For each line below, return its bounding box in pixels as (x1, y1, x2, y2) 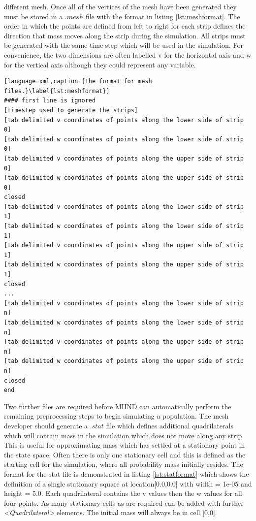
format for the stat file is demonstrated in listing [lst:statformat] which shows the (4, 468, 249, 479)
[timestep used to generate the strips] (4, 106, 138, 114)
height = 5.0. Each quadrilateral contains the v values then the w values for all (4, 488, 242, 498)
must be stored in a (4, 11, 63, 21)
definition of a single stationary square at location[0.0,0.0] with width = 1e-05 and (4, 478, 252, 488)
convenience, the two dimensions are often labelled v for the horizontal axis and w (4, 49, 252, 60)
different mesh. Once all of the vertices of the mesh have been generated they (4, 1, 237, 11)
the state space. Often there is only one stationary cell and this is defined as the (4, 449, 246, 459)
